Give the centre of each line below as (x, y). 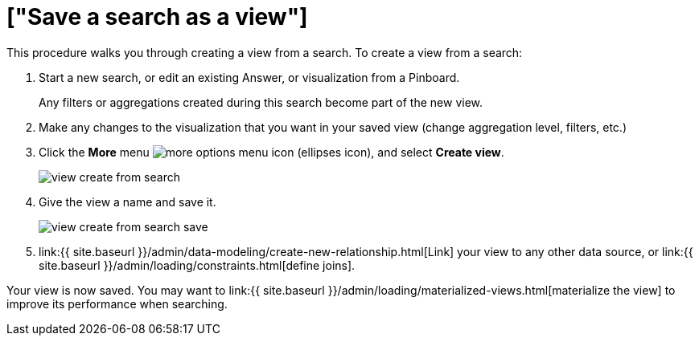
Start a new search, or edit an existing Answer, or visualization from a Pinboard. (249, 77)
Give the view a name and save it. (127, 202)
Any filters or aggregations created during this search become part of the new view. (261, 102)
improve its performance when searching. (117, 303)
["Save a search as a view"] (157, 17)
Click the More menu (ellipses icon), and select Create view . (271, 152)
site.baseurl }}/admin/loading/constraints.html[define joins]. (197, 265)
